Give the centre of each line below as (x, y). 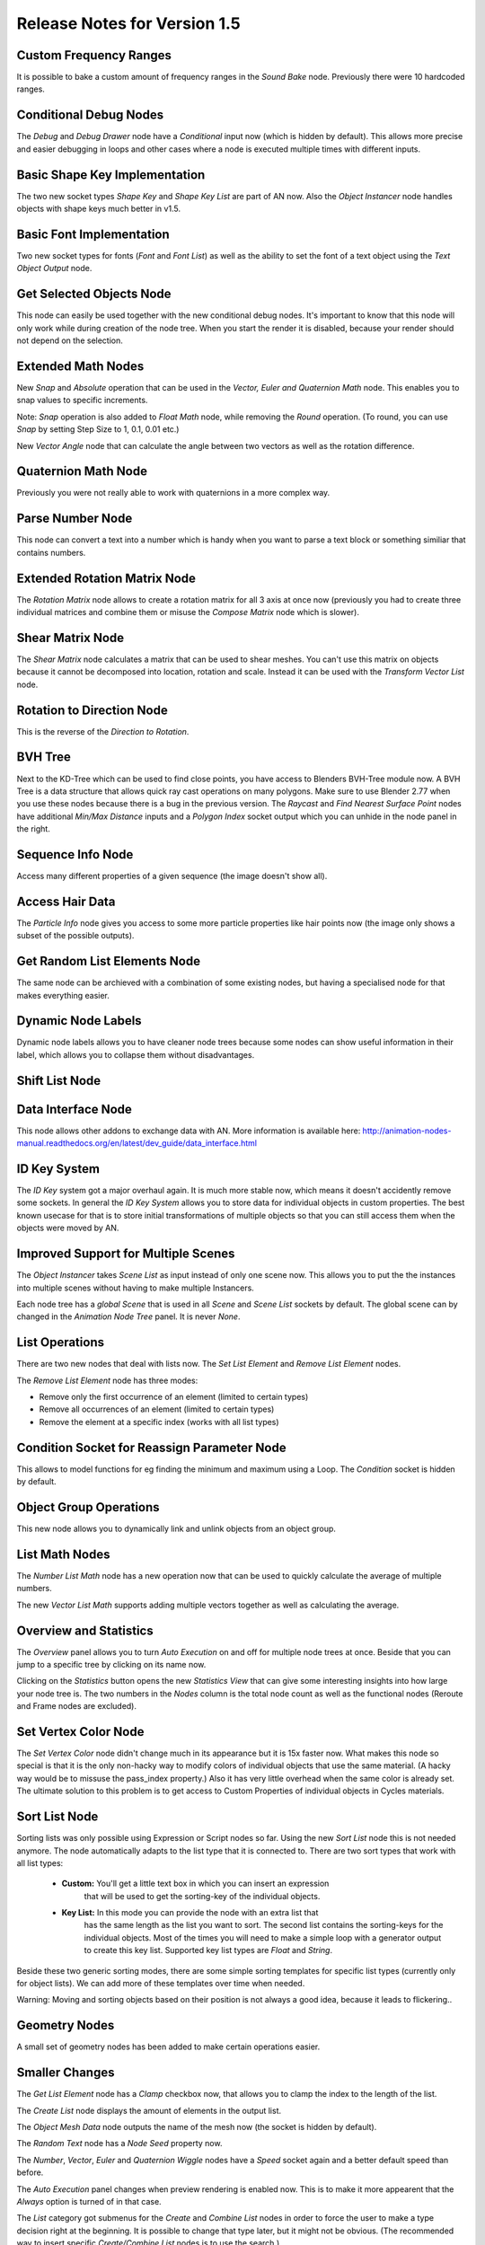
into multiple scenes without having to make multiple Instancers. (136, 1288)
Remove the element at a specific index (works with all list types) (159, 1422)
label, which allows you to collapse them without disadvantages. (136, 1054)
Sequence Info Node (75, 854)
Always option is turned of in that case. (89, 2201)
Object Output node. (54, 269)
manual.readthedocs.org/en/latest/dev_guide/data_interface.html (137, 1143)
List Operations (61, 1343)
